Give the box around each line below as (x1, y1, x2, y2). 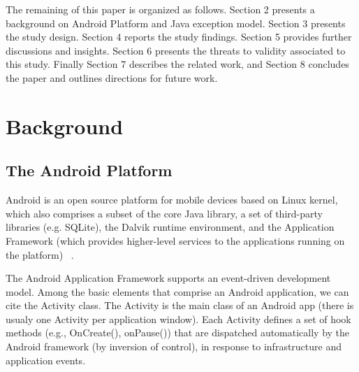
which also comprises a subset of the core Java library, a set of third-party (6, 206, 323, 220)
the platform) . (6, 247, 74, 262)
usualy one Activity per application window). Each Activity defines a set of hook (6, 311, 351, 326)
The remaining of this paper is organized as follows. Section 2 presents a (6, 2, 315, 16)
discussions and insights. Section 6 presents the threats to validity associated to (6, 43, 346, 57)
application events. (6, 352, 86, 367)
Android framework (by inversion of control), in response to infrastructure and (6, 339, 342, 354)
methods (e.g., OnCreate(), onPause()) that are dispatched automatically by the (6, 325, 350, 340)
